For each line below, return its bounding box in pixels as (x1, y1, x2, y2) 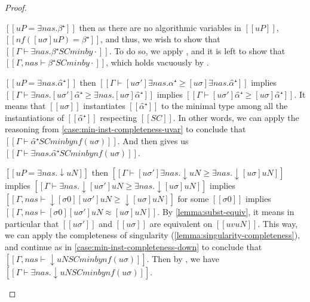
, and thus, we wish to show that (100, 33, 220, 45)
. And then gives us (117, 134, 189, 147)
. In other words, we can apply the (173, 111, 299, 123)
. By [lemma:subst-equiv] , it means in (157, 206, 294, 218)
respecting (100, 111, 137, 123)
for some (177, 192, 209, 205)
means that (5, 99, 46, 112)
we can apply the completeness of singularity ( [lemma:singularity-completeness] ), (5, 229, 300, 241)
